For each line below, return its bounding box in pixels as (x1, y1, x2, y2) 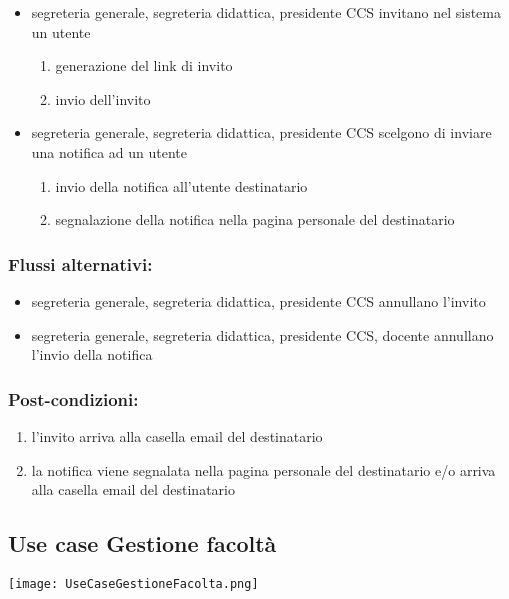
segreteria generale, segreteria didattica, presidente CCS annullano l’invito (31, 290, 486, 311)
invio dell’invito (55, 88, 151, 109)
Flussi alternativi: (8, 251, 153, 276)
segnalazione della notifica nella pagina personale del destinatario (55, 209, 455, 230)
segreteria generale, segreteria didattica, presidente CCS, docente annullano (31, 324, 494, 345)
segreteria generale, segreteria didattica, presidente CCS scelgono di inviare (31, 122, 492, 143)
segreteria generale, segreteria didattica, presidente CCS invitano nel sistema (31, 2, 501, 22)
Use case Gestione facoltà (8, 528, 277, 559)
